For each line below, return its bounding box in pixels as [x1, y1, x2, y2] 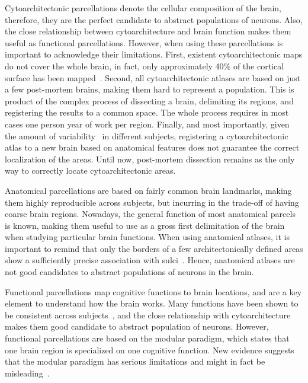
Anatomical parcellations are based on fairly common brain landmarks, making [5, 184, 292, 196]
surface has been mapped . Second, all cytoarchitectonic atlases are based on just [5, 71, 301, 84]
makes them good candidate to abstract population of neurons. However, [5, 320, 269, 333]
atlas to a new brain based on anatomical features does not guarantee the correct [5, 141, 300, 154]
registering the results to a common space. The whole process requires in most [5, 106, 289, 119]
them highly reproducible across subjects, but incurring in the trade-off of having [5, 196, 299, 208]
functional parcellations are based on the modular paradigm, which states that [5, 332, 290, 344]
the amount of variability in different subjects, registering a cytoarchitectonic [5, 129, 288, 142]
